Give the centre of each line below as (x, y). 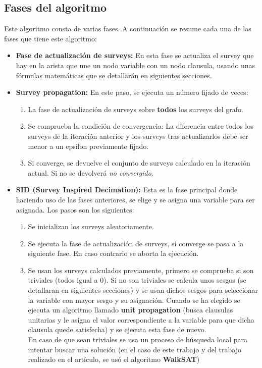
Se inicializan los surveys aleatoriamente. (91, 226)
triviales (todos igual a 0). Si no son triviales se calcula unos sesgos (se (137, 280)
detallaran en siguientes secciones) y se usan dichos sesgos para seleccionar (143, 290)
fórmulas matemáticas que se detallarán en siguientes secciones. (114, 75)
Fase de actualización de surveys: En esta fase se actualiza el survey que (135, 55)
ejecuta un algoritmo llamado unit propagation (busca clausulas (130, 310)
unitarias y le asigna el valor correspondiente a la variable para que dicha (141, 319)
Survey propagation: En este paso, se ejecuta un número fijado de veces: (132, 92)
